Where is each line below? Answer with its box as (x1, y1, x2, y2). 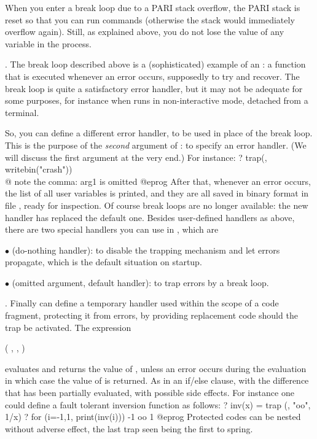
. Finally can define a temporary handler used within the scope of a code (5, 297, 279, 309)
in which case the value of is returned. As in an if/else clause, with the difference (5, 374, 309, 387)
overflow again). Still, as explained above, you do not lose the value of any (5, 25, 284, 38)
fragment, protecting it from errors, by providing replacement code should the (5, 309, 298, 322)
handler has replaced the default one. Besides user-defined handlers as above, (5, 211, 295, 223)
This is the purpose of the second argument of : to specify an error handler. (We (5, 138, 307, 151)
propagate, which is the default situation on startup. (5, 255, 202, 268)
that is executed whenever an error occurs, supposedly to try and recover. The (5, 69, 300, 82)
